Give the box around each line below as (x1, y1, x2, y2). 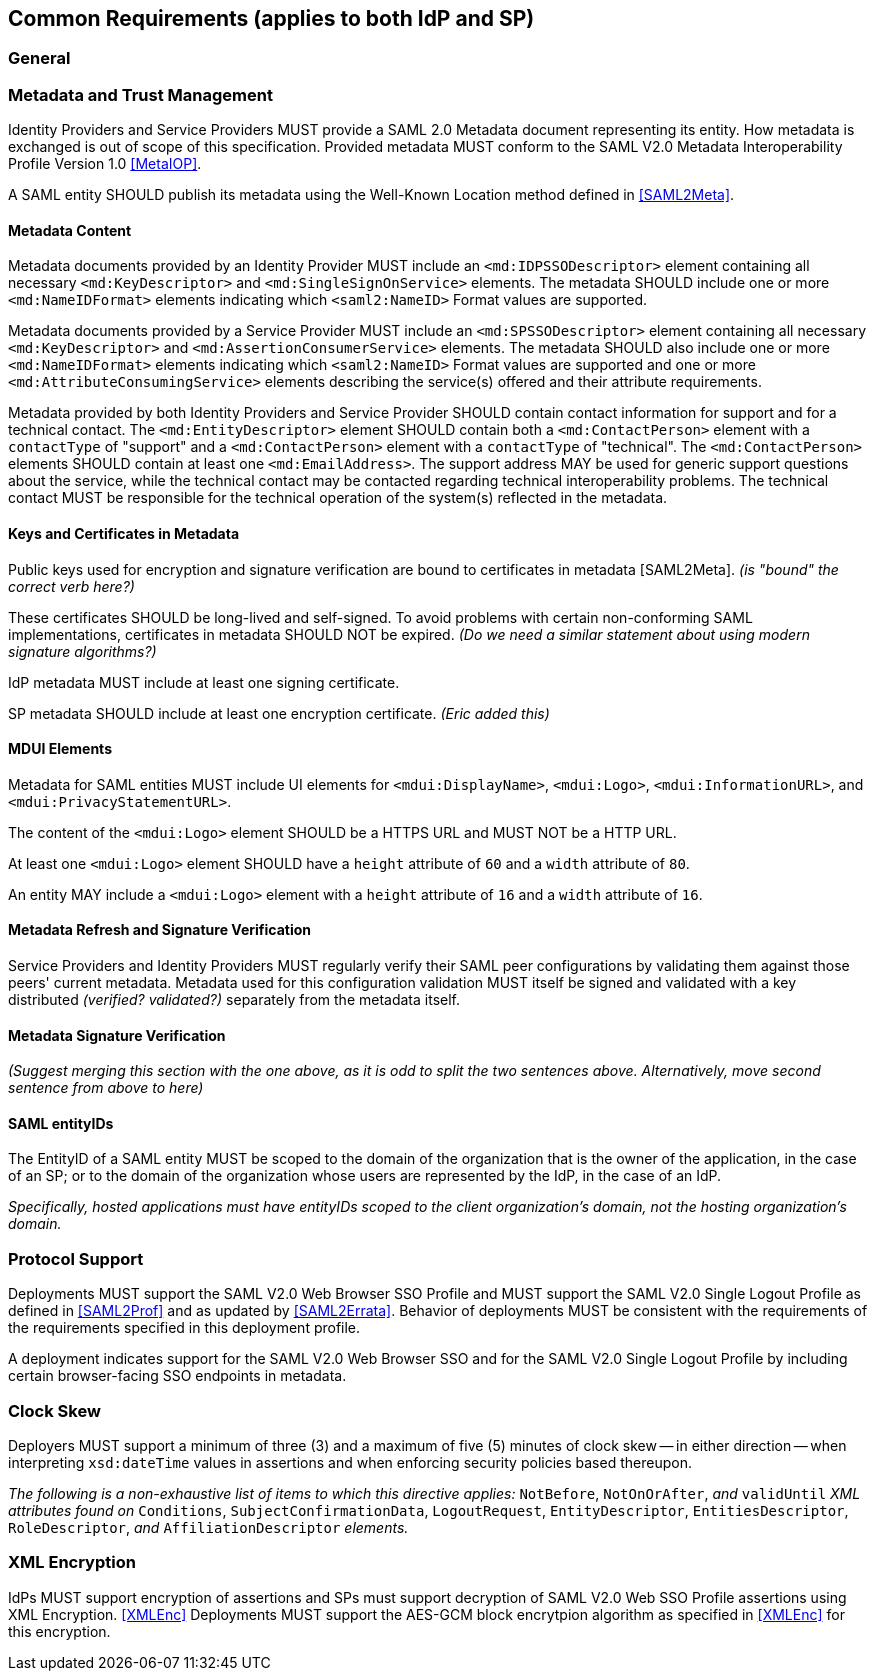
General (8, 48, 71, 69)
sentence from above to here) (8, 1079, 204, 1097)
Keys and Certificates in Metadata (8, 525, 240, 542)
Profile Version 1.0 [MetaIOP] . (8, 155, 202, 173)
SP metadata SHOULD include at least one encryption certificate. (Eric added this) (8, 704, 550, 722)
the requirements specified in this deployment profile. (8, 1319, 361, 1337)
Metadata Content (8, 221, 132, 239)
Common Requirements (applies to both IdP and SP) (8, 6, 535, 31)
